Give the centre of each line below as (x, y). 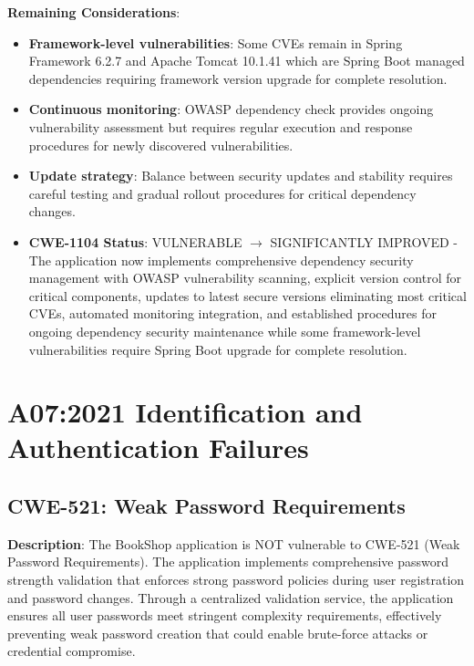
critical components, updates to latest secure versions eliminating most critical (247, 295)
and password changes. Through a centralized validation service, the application (231, 597)
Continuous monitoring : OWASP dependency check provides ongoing (231, 109)
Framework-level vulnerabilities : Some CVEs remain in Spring (216, 42)
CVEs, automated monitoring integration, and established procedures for (232, 313)
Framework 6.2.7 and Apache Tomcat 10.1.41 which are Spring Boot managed (247, 61)
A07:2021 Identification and (185, 412)
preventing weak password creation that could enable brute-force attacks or (218, 633)
